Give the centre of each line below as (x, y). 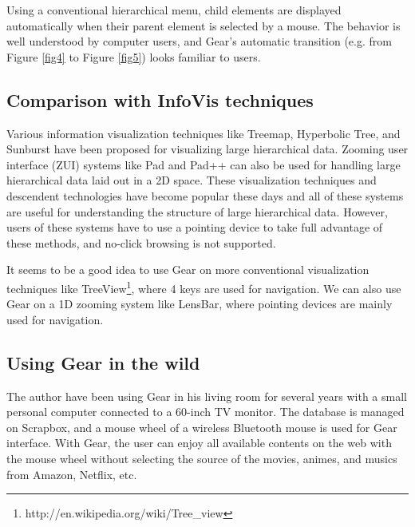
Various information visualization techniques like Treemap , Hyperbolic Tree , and (204, 133)
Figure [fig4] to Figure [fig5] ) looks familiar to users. (134, 56)
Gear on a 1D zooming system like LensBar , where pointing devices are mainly (200, 304)
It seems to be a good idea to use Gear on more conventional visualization (188, 269)
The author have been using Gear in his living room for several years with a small (207, 396)
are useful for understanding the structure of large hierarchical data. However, (197, 211)
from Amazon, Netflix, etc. (72, 474)
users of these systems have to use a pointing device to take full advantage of (195, 227)
